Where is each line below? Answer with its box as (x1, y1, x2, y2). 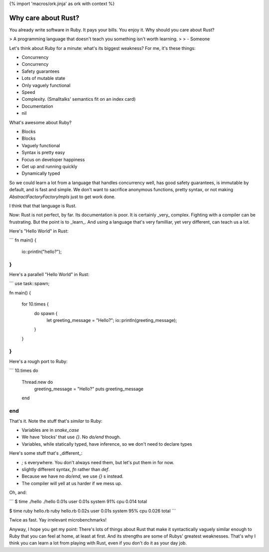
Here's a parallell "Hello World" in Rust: (9, 271, 90, 277)
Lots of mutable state (21, 75, 66, 81)
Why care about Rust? (9, 13, 80, 22)
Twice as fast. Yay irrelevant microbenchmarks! (9, 517, 107, 523)
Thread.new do (21, 379, 53, 385)
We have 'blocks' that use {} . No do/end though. (21, 434, 121, 440)
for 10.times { (21, 301, 49, 307)
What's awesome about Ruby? (9, 119, 72, 125)
